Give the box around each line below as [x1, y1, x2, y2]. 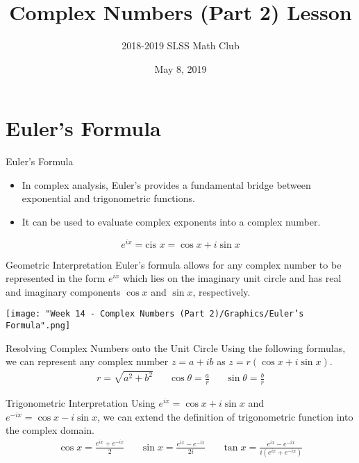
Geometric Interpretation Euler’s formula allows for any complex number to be [6, 257, 342, 271]
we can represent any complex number [6, 354, 169, 369]
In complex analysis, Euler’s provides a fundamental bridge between [22, 177, 311, 192]
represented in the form [6, 271, 106, 285]
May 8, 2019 [154, 61, 207, 76]
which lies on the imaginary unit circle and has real [122, 271, 342, 285]
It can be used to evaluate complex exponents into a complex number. [22, 214, 321, 229]
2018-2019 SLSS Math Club [122, 38, 240, 53]
